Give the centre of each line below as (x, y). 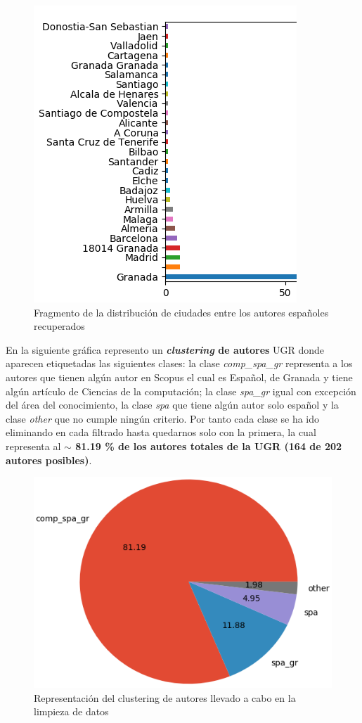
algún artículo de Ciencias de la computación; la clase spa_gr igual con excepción (181, 391)
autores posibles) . (49, 460)
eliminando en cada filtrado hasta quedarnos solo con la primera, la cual (161, 432)
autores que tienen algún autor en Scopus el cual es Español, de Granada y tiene (179, 377)
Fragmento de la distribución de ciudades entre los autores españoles (181, 312)
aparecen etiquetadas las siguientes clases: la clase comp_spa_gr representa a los (179, 363)
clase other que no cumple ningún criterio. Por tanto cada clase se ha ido (163, 418)
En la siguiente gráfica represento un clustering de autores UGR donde (165, 349)
